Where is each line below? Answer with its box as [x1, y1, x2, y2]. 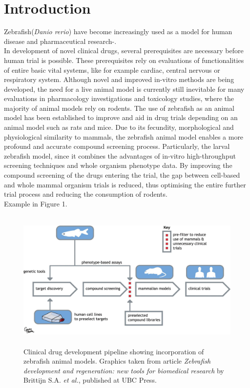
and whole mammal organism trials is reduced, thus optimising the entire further [4, 179, 246, 189]
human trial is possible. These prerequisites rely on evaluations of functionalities [4, 55, 244, 65]
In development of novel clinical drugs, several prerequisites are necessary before [4, 45, 244, 56]
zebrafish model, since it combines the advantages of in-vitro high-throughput [4, 150, 236, 161]
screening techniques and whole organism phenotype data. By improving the [4, 160, 232, 170]
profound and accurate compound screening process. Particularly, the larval [4, 141, 230, 151]
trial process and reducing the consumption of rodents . [4, 189, 167, 199]
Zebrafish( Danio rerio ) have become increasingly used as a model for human [4, 26, 232, 37]
